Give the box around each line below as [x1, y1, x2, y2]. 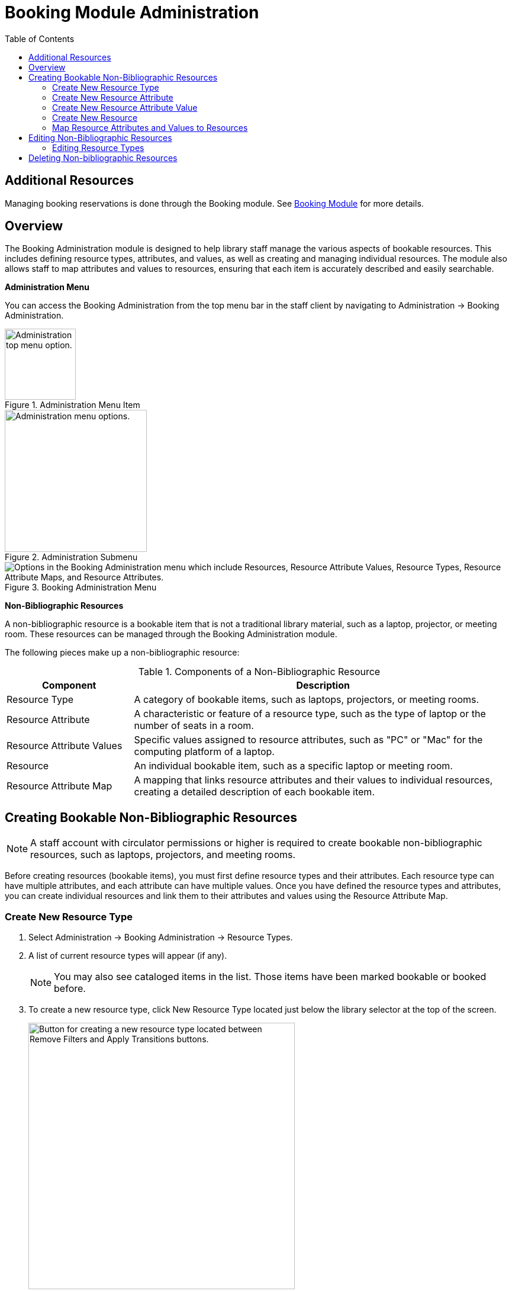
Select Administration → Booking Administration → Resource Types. [28, 932, 293, 943]
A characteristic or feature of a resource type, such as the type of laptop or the [134, 708, 486, 720]
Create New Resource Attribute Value [52, 102, 198, 113]
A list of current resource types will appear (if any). [28, 950, 227, 961]
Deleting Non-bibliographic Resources [28, 152, 178, 163]
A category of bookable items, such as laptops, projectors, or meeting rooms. [134, 693, 479, 706]
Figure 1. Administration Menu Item [5, 400, 140, 410]
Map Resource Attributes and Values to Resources [52, 122, 248, 133]
